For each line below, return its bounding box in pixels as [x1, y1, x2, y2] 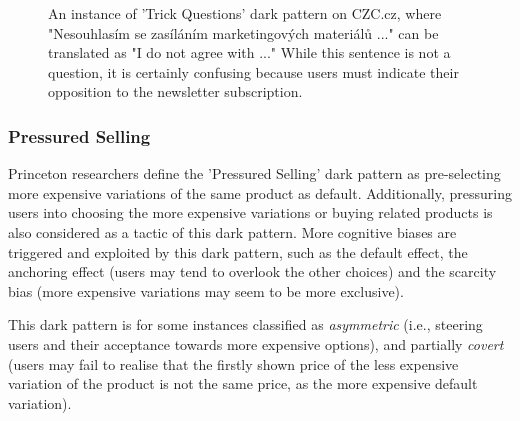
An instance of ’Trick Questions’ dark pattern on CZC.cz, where [48, 3, 442, 23]
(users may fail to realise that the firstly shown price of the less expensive [8, 353, 459, 374]
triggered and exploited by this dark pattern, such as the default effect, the [8, 241, 468, 262]
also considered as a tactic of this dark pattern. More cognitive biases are [8, 221, 457, 242]
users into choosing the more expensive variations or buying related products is [8, 202, 493, 223]
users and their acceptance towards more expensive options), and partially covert [8, 333, 504, 354]
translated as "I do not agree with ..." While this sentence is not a [48, 42, 451, 63]
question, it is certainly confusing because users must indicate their [48, 61, 459, 82]
